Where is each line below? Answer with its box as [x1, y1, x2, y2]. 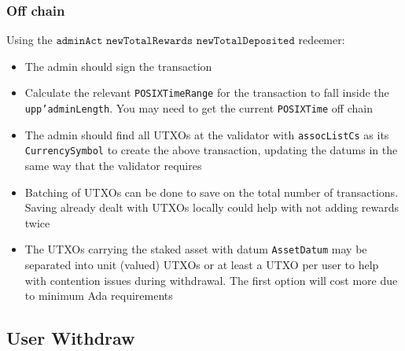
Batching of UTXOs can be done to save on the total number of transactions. [24, 183, 399, 200]
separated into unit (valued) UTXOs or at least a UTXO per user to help [24, 257, 379, 273]
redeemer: [298, 31, 345, 48]
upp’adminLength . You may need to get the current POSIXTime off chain [24, 100, 373, 116]
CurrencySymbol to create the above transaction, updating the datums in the [24, 142, 398, 158]
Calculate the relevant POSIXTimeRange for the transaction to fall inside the [24, 84, 389, 101]
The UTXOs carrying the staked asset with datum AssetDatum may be [24, 241, 367, 257]
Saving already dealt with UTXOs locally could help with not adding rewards [24, 199, 399, 216]
